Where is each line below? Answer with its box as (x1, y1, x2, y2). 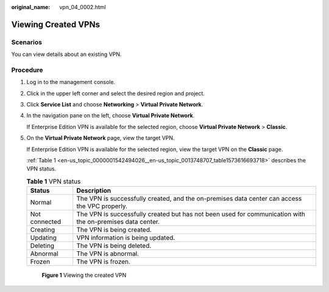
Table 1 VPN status (26, 177, 81, 186)
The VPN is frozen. (76, 257, 131, 266)
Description (76, 186, 111, 195)
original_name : (11, 4, 51, 10)
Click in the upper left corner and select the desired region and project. (26, 89, 205, 97)
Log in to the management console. (26, 78, 116, 86)
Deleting (30, 242, 55, 250)
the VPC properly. (76, 202, 128, 210)
